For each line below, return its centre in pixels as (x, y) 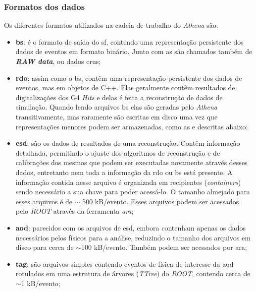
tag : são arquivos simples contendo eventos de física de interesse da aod (125, 263)
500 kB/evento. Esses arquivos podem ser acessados (161, 201)
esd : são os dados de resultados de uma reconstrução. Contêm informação (128, 143)
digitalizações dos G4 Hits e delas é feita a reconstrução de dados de (119, 97)
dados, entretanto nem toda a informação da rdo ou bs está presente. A (124, 172)
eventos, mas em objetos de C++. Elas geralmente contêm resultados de (125, 88)
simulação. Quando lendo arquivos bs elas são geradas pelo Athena (116, 107)
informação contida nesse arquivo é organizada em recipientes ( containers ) (128, 182)
